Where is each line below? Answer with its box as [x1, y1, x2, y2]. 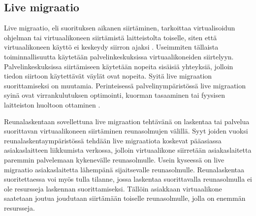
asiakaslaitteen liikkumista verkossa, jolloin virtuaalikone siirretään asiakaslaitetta [4, 145, 252, 155]
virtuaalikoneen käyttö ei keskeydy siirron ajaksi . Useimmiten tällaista [4, 42, 219, 52]
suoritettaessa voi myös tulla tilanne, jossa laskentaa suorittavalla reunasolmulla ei [4, 174, 253, 184]
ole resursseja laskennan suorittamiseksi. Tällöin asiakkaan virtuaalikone [4, 183, 222, 193]
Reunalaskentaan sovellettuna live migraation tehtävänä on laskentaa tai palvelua [4, 116, 250, 126]
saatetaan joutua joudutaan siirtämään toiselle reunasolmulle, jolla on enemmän [4, 193, 246, 203]
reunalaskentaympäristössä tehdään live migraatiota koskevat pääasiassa [4, 135, 222, 145]
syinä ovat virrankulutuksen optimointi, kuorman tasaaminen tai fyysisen [4, 90, 225, 100]
